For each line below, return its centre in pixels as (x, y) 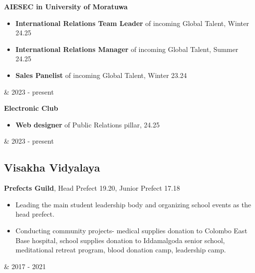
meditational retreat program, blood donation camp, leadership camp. (121, 250)
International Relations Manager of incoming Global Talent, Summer (127, 49)
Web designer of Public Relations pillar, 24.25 (88, 124)
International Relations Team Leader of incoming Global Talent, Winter (132, 23)
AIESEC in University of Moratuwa (66, 6)
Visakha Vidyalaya (52, 167)
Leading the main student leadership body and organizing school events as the (133, 204)
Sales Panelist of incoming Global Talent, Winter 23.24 (101, 75)
